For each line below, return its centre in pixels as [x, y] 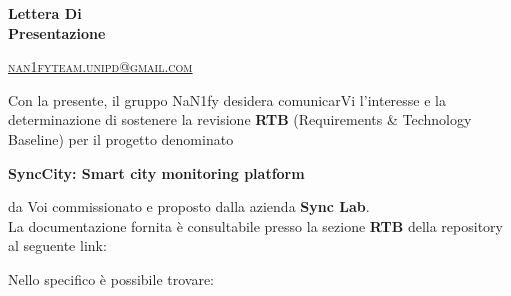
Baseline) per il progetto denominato [121, 138]
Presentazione [57, 32]
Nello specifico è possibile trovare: [111, 278]
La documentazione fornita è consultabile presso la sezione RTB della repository [255, 225]
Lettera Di [45, 13]
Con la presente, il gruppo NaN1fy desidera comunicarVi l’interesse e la [227, 99]
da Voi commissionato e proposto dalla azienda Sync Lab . [189, 206]
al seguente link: [57, 245]
